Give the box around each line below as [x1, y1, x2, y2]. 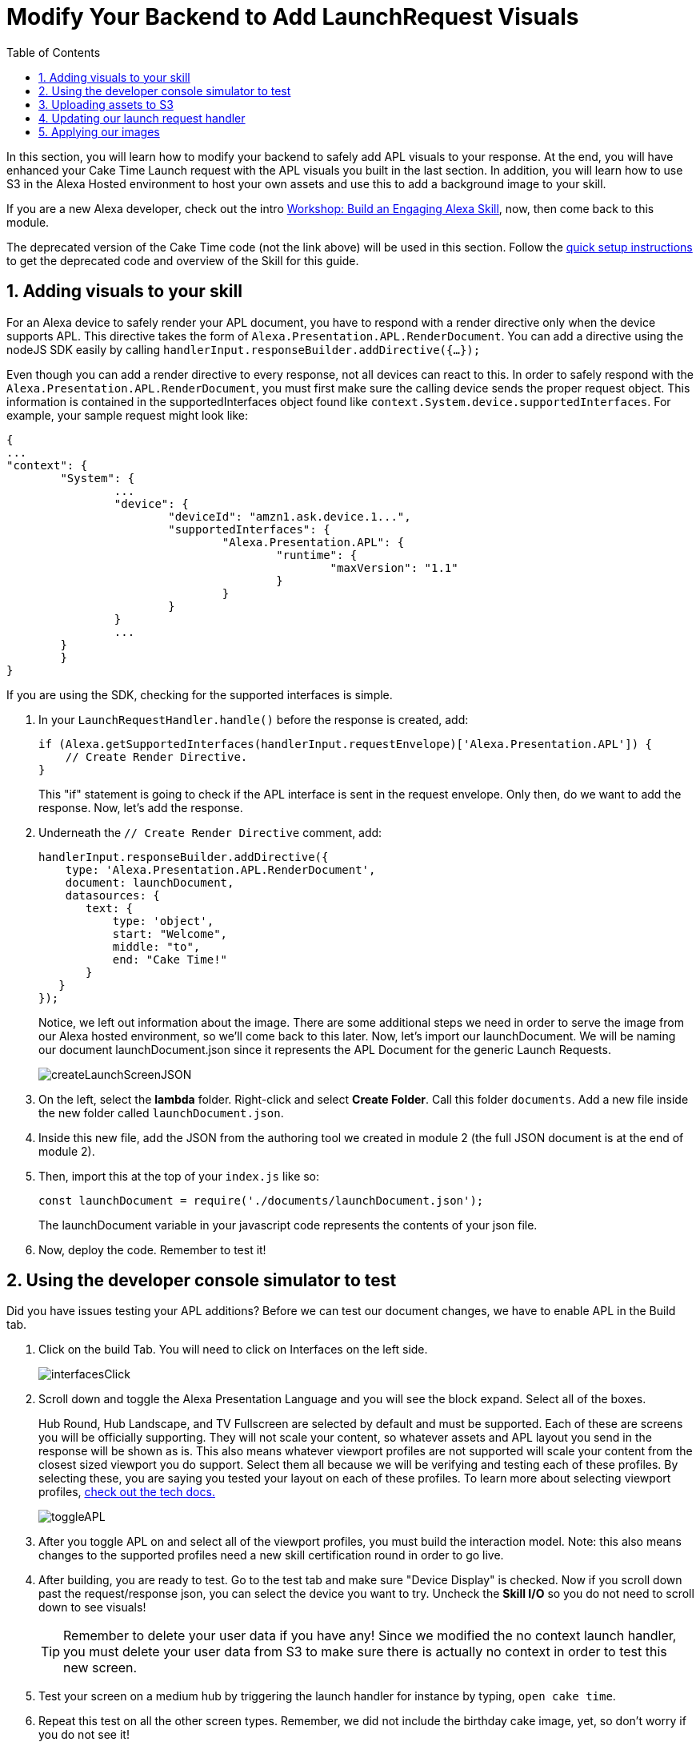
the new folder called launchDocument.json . [38, 1105, 284, 1120]
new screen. [63, 1660, 138, 1676]
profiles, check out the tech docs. [38, 1485, 215, 1499]
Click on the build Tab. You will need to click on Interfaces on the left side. [38, 1342, 428, 1357]
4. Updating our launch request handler [38, 111, 246, 125]
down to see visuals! [38, 1600, 146, 1615]
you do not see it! [38, 1728, 130, 1742]
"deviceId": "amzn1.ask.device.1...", [168, 509, 411, 523]
